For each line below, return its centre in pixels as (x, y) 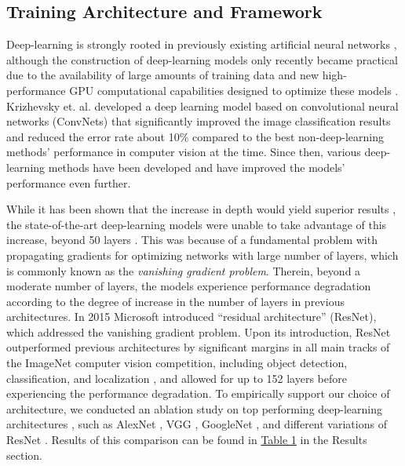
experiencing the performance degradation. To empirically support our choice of (198, 393)
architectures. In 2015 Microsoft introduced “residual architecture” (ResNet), (192, 317)
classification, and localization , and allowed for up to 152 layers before (177, 378)
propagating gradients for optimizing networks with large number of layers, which (202, 255)
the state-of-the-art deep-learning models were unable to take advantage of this (197, 224)
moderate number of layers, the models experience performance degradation (189, 286)
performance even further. (69, 182)
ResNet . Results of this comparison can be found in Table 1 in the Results (187, 440)
